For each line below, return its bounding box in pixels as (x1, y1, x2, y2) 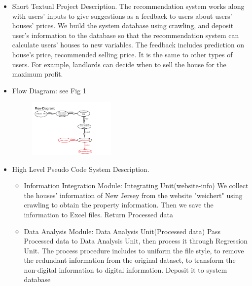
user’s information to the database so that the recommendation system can (12, 30, 239, 40)
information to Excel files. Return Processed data (24, 209, 173, 219)
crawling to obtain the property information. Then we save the (24, 200, 214, 210)
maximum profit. (12, 69, 63, 79)
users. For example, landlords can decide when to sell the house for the (12, 59, 226, 69)
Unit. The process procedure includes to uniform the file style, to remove (24, 245, 244, 255)
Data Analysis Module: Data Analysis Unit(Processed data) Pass (24, 226, 221, 236)
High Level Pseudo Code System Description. (12, 163, 149, 174)
